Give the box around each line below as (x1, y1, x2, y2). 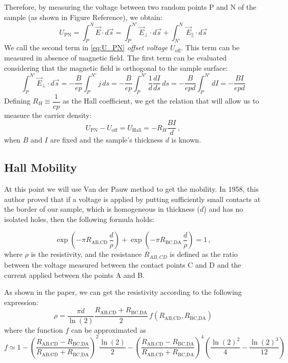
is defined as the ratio (170, 249, 238, 259)
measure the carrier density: (4, 109, 92, 120)
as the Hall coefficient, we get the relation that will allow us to (63, 95, 259, 106)
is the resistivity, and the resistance (31, 249, 142, 259)
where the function (4, 324, 63, 335)
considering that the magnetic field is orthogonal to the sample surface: (4, 62, 228, 73)
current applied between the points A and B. (4, 269, 145, 280)
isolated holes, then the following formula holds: (4, 213, 154, 224)
